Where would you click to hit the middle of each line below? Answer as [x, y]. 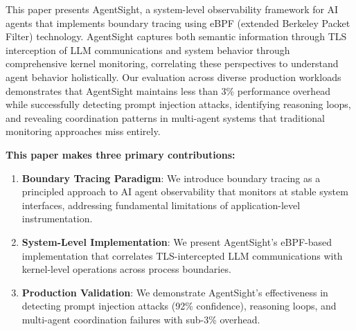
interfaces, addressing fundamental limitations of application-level [161, 205]
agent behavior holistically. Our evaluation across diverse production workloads [173, 77]
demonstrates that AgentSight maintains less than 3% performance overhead [168, 90]
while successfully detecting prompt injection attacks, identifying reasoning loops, [178, 104]
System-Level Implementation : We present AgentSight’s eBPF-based [177, 241]
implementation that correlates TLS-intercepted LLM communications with [182, 255]
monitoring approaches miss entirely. [83, 131]
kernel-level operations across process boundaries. [126, 269]
